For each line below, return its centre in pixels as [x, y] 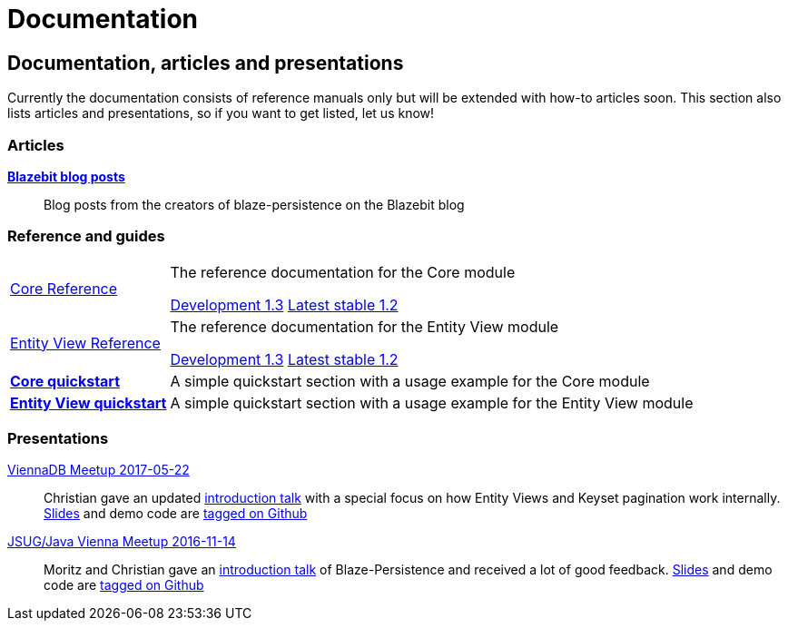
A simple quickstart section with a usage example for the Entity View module [432, 402]
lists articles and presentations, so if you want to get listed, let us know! [221, 113]
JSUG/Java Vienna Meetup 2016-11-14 [122, 542]
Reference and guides [86, 236]
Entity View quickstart [89, 402]
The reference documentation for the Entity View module [364, 326]
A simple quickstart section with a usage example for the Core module [410, 381]
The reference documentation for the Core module [343, 272]
